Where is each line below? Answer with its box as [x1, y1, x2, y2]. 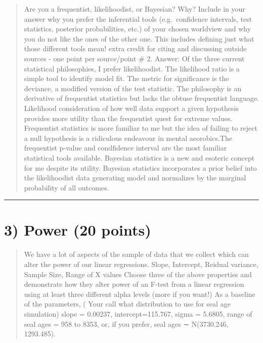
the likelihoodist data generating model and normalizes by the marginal [24, 172, 246, 183]
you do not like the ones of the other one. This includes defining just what [24, 33, 254, 44]
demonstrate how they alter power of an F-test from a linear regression [24, 279, 244, 289]
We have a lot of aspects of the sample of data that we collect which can [24, 249, 249, 259]
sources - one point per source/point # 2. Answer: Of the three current [24, 53, 245, 63]
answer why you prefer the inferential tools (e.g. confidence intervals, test [24, 13, 252, 24]
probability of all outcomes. [24, 182, 109, 193]
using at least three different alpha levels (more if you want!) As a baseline [24, 288, 255, 299]
